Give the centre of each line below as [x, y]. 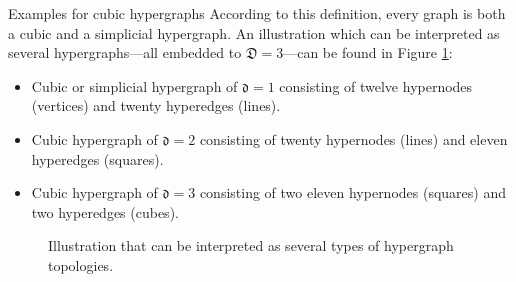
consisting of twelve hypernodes [376, 85]
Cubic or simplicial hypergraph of [134, 85]
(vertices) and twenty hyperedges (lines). [156, 105]
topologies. [81, 264]
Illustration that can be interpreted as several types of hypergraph [251, 245]
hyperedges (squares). [97, 158]
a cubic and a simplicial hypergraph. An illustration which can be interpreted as [254, 32]
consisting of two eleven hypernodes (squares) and [353, 192]
